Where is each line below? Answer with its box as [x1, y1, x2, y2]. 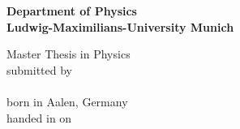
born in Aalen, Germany [6, 92, 128, 110]
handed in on [6, 109, 72, 126]
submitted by [6, 61, 72, 78]
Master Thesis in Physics [6, 45, 131, 62]
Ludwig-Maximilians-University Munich [6, 18, 234, 35]
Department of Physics [6, 2, 137, 19]
